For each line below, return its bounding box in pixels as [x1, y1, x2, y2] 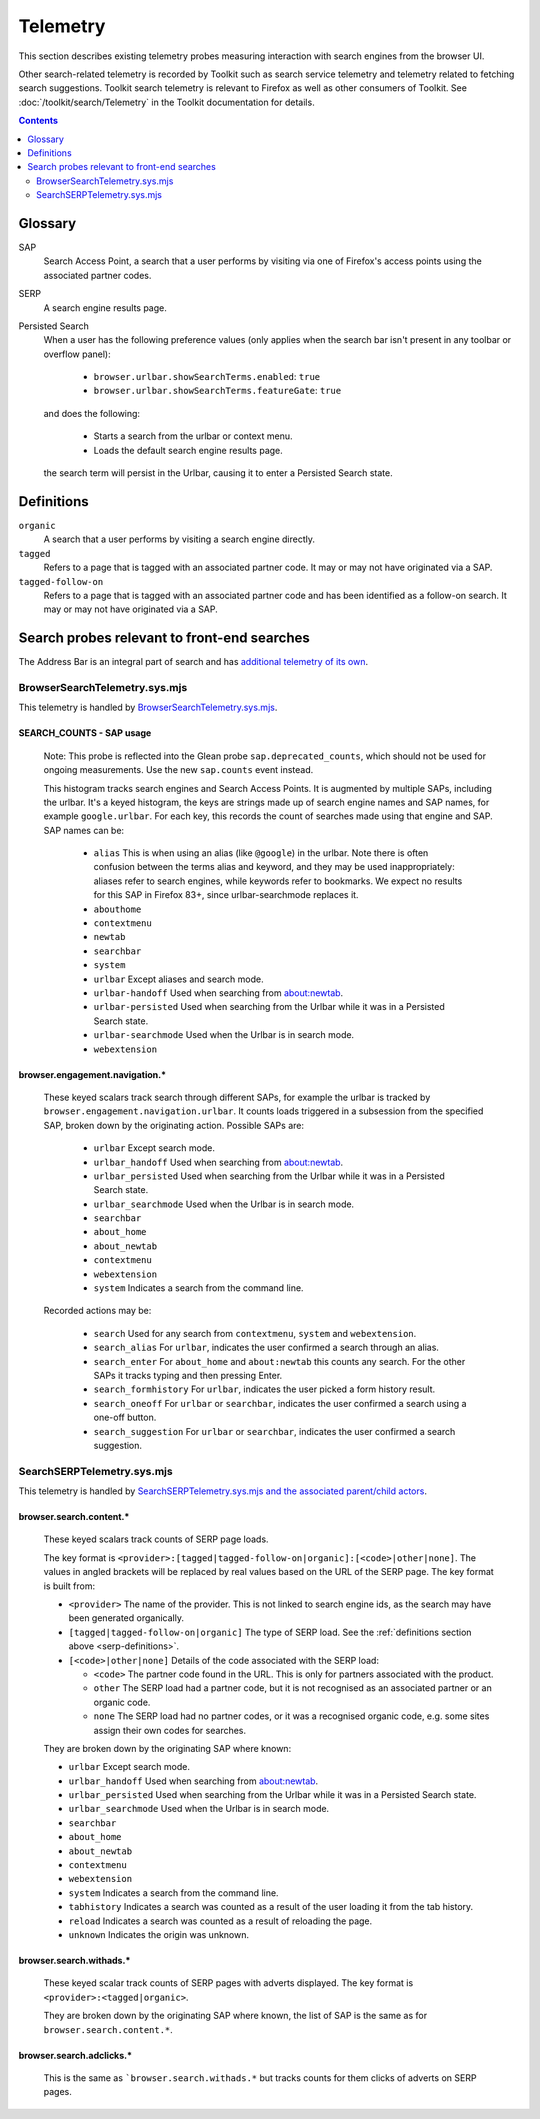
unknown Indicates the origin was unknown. [68, 1929, 250, 1940]
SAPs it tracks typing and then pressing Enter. [93, 1369, 283, 1381]
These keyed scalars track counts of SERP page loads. [43, 1533, 269, 1545]
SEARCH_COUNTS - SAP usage [18, 727, 152, 739]
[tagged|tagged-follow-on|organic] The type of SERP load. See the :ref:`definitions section [68, 1626, 472, 1638]
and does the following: [43, 407, 140, 419]
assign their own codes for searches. [93, 1724, 247, 1736]
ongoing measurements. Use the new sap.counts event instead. [43, 764, 314, 776]
